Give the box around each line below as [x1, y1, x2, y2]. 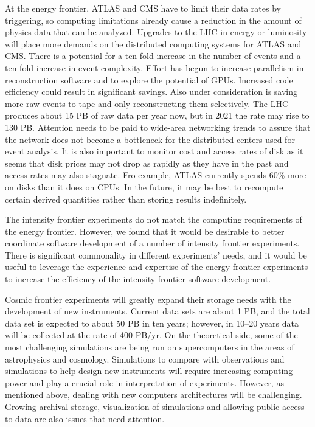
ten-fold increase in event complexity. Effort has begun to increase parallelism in [5, 61, 304, 74]
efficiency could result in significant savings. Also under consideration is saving [5, 85, 298, 98]
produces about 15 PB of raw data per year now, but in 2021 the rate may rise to [5, 109, 310, 122]
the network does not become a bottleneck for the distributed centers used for [5, 133, 295, 145]
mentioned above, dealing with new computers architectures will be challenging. [5, 388, 302, 401]
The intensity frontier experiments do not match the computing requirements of [5, 213, 302, 226]
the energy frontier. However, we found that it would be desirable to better [5, 224, 285, 237]
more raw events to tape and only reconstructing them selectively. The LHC [5, 97, 289, 109]
